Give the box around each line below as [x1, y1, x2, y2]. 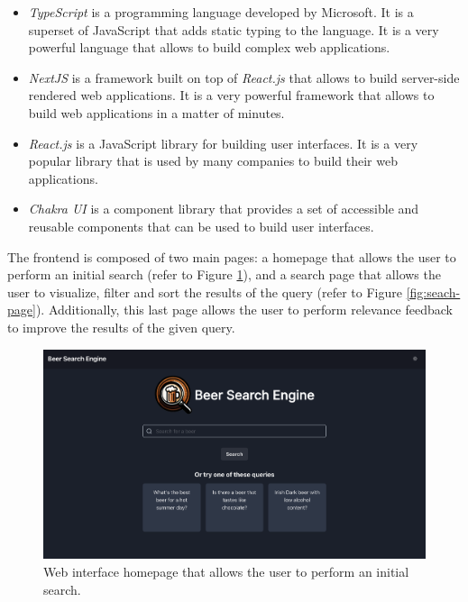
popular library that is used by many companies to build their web [28, 151, 398, 170]
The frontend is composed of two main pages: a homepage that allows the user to [7, 247, 456, 266]
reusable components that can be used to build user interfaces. [28, 216, 374, 235]
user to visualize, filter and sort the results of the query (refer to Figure [7, 282, 403, 301]
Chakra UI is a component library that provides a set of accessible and [28, 199, 419, 218]
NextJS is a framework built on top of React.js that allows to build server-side [28, 68, 460, 87]
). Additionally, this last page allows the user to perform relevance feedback [35, 300, 453, 319]
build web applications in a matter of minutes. [28, 103, 285, 122]
